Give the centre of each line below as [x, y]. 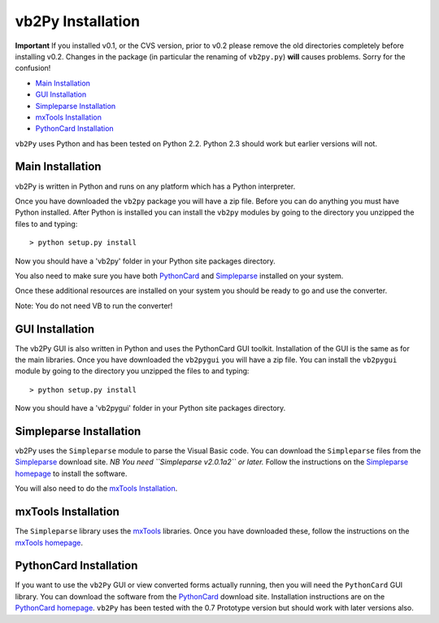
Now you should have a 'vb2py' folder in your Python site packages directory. [145, 261]
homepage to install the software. [71, 473]
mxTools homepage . [49, 542]
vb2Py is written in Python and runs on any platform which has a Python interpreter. [155, 186]
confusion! [33, 68]
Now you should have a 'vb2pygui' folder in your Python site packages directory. [150, 408]
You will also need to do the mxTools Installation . [96, 489]
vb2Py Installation [78, 21]
